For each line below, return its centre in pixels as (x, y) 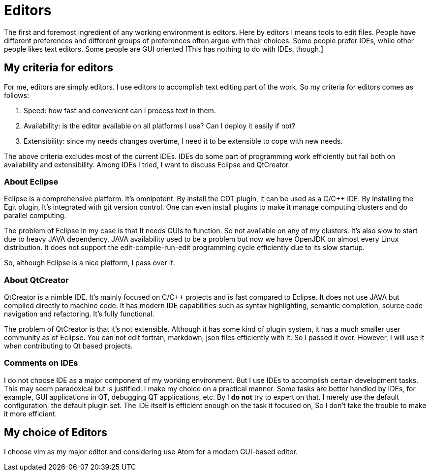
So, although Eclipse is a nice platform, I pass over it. (90, 263)
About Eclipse (31, 181)
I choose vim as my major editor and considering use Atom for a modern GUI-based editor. (151, 451)
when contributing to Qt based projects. (68, 346)
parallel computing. (35, 216)
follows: (16, 95)
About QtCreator (36, 280)
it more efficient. (31, 413)
